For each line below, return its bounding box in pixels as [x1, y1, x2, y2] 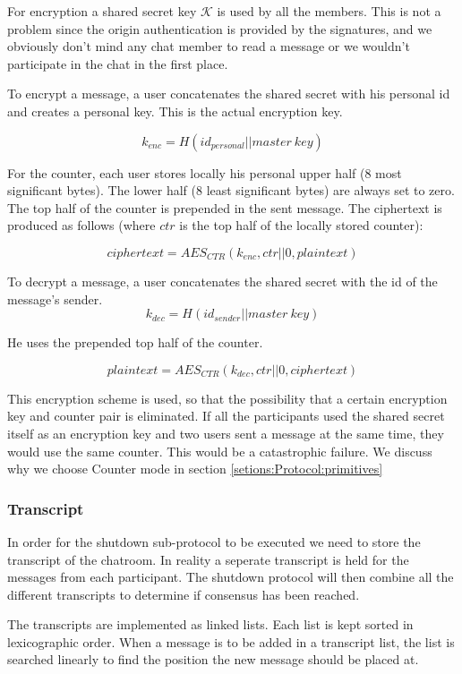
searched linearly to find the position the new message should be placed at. [7, 650, 419, 669]
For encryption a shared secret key [7, 2, 197, 20]
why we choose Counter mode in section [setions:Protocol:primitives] [7, 459, 383, 478]
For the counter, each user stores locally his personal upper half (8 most [7, 163, 402, 182]
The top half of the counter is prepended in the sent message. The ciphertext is [7, 198, 442, 217]
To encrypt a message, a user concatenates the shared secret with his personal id [7, 84, 450, 103]
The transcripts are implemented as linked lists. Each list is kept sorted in [7, 615, 414, 634]
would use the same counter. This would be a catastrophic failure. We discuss [7, 441, 432, 460]
